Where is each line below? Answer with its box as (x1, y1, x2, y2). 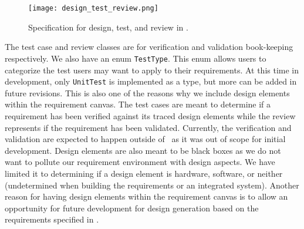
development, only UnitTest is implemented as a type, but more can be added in (5, 75, 297, 87)
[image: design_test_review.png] (28, 4, 158, 12)
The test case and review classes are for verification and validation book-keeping (5, 41, 293, 53)
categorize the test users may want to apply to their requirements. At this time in (5, 63, 299, 76)
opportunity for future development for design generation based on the (5, 201, 259, 214)
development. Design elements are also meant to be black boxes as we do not (5, 144, 281, 156)
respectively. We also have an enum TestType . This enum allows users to (5, 52, 266, 64)
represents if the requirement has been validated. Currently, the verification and (5, 121, 292, 133)
